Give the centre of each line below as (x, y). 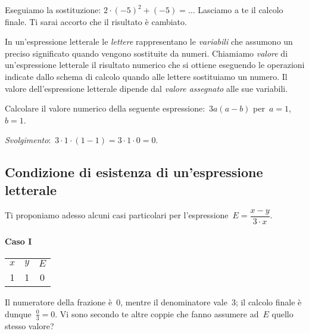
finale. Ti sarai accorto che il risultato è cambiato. (96, 21)
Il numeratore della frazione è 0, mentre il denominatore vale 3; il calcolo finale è (153, 302)
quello (283, 313)
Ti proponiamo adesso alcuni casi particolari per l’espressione (117, 215)
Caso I (18, 241)
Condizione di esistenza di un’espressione (134, 172)
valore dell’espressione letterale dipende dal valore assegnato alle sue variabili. (146, 88)
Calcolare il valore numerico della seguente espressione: (105, 108)
